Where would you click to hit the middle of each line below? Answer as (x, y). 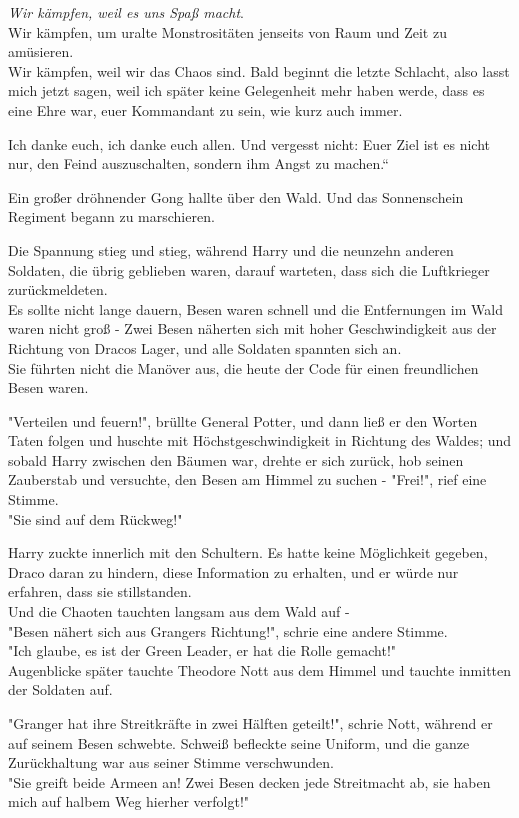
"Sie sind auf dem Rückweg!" (95, 518)
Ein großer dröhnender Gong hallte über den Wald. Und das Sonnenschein (236, 196)
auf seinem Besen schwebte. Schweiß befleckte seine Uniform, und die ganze (239, 742)
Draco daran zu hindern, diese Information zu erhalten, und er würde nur (233, 571)
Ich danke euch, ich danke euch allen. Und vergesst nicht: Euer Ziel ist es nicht (249, 143)
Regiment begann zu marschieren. (111, 216)
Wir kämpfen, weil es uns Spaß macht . (126, 12)
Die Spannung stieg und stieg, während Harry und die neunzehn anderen (231, 249)
